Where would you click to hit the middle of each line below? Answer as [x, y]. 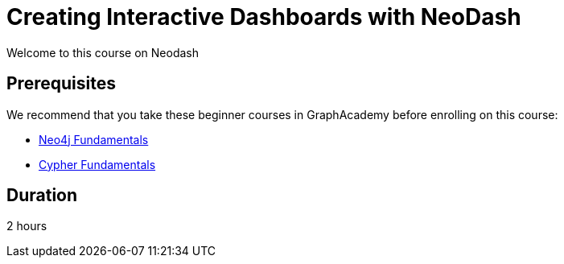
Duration [42, 196]
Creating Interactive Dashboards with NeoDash [264, 17]
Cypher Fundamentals [97, 164]
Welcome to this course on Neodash [103, 52]
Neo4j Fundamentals [94, 139]
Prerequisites [61, 84]
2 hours [27, 226]
